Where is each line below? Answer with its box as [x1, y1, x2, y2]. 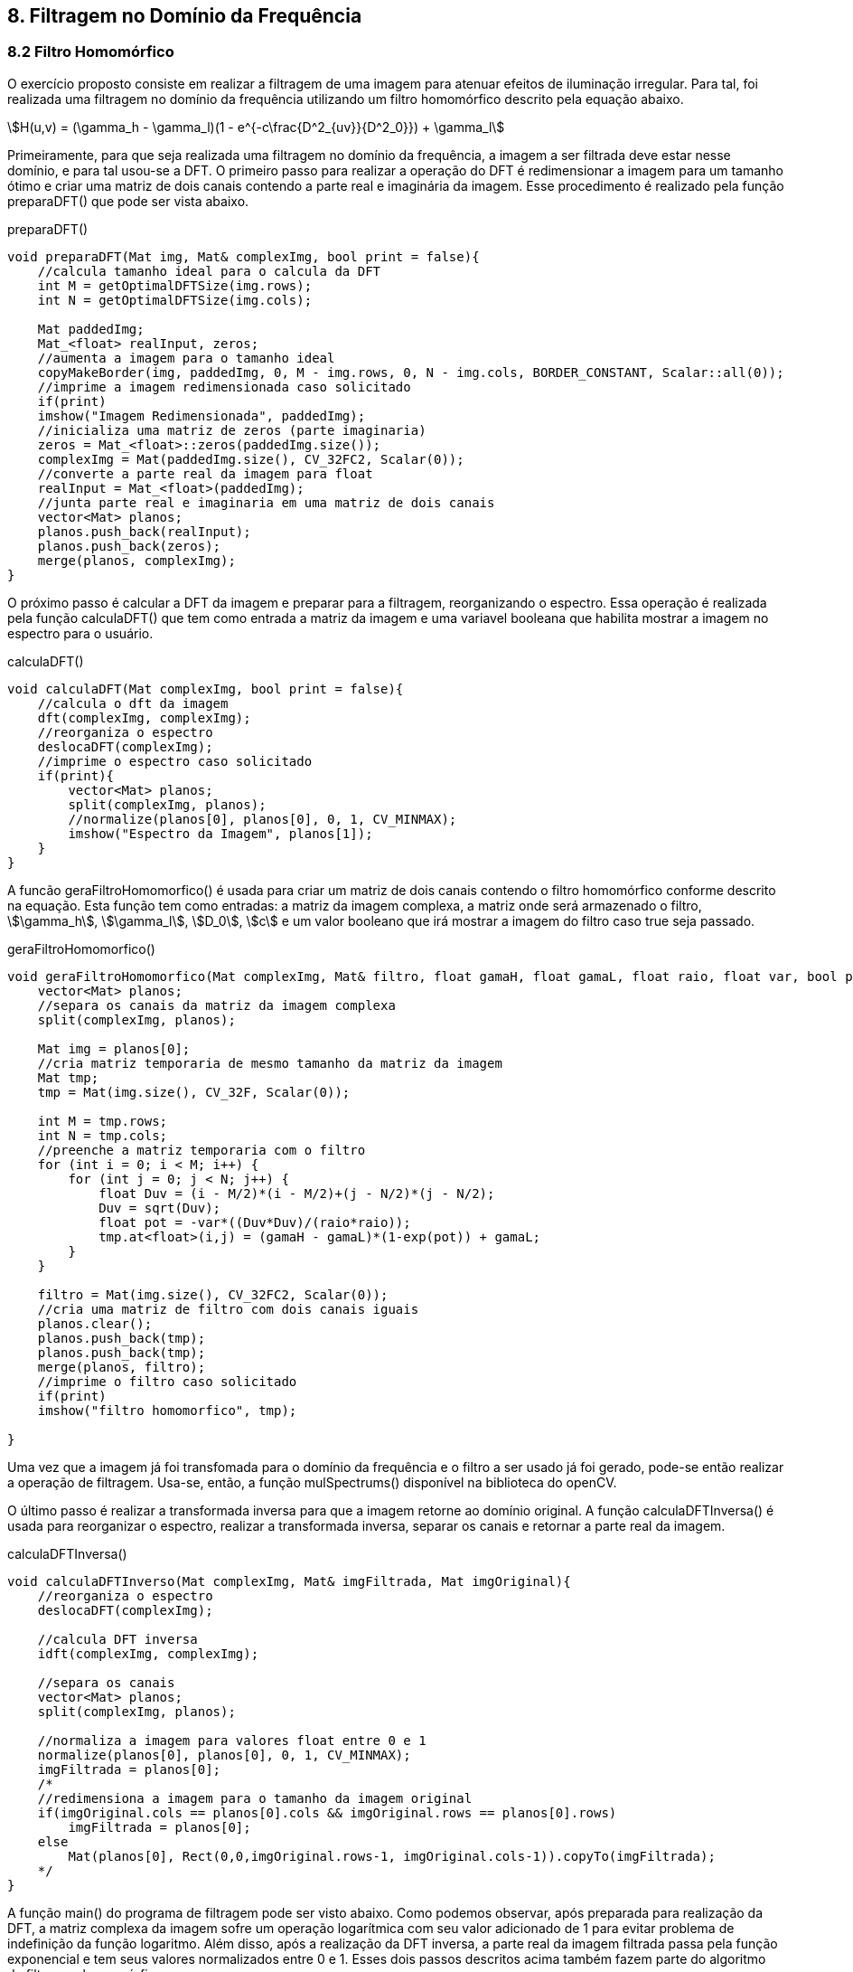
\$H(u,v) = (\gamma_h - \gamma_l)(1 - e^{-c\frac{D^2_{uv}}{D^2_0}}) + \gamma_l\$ [7, 118, 505, 135]
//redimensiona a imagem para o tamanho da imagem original [37, 1790, 473, 1806]
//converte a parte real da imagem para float [37, 466, 373, 481]
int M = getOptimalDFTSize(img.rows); [37, 278, 313, 293]
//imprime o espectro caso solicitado [37, 753, 313, 769]
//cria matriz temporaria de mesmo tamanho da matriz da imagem [37, 1055, 502, 1071]
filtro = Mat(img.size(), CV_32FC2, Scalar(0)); [37, 1287, 389, 1302]
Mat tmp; [37, 1070, 99, 1085]
